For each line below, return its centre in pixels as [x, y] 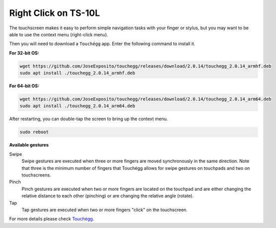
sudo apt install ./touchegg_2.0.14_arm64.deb [77, 106]
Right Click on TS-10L [55, 13]
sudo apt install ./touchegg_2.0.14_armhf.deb [77, 73]
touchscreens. [36, 175]
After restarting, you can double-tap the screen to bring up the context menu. [89, 119]
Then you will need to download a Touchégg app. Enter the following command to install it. [102, 44]
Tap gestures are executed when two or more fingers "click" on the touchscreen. [104, 210]
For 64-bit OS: [24, 86]
